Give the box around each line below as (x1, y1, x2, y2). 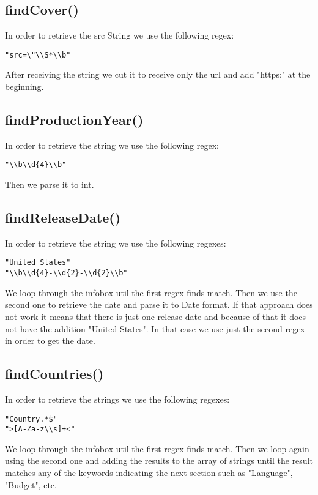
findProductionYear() (5, 110, 144, 129)
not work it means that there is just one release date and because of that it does (5, 310, 306, 322)
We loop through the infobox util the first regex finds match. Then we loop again (5, 442, 309, 455)
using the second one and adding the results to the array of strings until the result (5, 454, 313, 467)
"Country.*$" (5, 414, 57, 423)
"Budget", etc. (5, 478, 57, 491)
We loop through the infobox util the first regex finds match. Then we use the (5, 286, 297, 299)
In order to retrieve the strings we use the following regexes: (5, 392, 230, 405)
